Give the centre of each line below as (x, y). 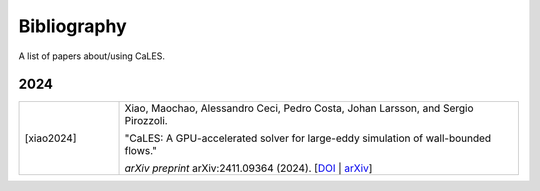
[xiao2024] (50, 138)
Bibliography (72, 26)
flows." (140, 151)
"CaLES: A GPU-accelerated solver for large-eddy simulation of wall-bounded (308, 138)
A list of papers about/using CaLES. (91, 56)
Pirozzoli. (146, 121)
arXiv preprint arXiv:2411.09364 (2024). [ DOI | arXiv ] (248, 168)
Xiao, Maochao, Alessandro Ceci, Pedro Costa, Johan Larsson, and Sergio (299, 108)
